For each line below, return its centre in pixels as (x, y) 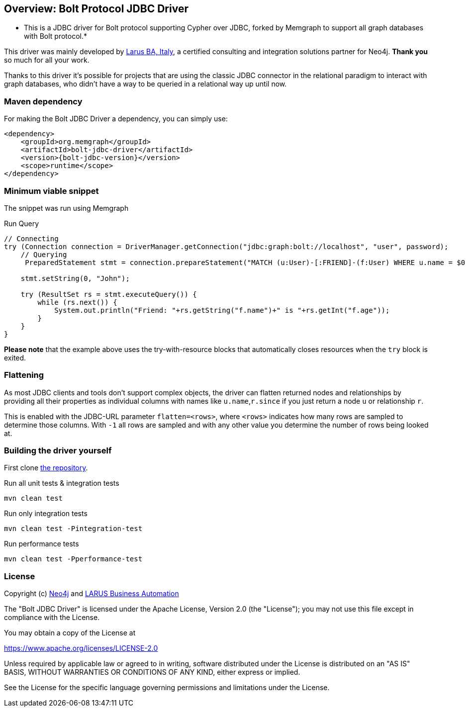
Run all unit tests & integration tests (62, 483)
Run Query (21, 223)
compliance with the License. (52, 618)
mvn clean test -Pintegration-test (73, 529)
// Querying (44, 254)
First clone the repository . (46, 468)
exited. (15, 357)
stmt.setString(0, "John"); (75, 278)
